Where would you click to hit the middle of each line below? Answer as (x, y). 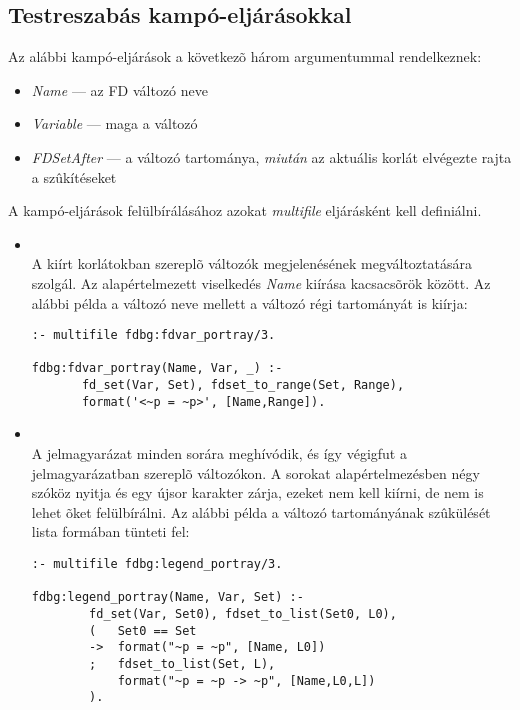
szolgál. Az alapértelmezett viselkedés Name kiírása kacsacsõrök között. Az (261, 282)
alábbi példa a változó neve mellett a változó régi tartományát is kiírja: (249, 302)
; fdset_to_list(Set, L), (182, 663)
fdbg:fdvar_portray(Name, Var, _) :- (157, 368)
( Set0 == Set (143, 630)
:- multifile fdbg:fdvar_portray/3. (153, 335)
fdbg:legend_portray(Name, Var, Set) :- (167, 597)
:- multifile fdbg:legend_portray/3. (157, 563)
